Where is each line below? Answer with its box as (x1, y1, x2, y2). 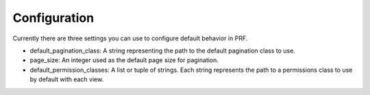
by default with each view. (29, 75, 104, 83)
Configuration (12, 10, 95, 25)
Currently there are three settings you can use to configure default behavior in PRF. (12, 34, 248, 42)
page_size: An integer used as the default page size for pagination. (29, 56, 219, 64)
